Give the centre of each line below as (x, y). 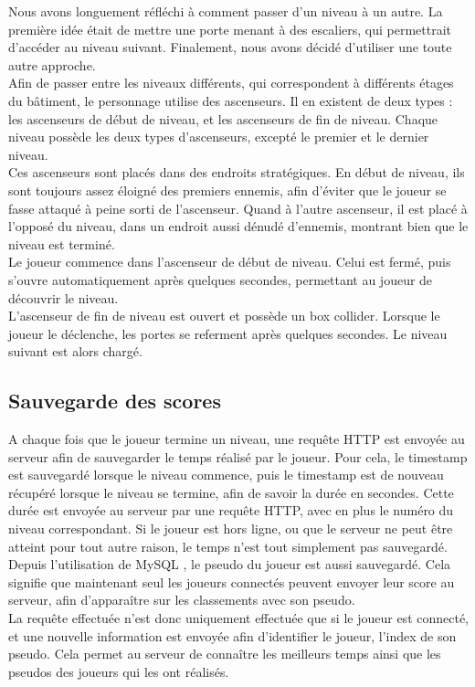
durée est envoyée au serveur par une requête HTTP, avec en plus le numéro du (231, 510)
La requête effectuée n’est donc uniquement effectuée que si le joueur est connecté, (239, 618)
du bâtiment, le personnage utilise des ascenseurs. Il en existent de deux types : (231, 100)
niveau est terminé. (62, 243)
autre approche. (52, 64)
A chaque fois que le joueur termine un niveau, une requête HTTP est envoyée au (237, 439)
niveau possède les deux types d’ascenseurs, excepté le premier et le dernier (219, 137)
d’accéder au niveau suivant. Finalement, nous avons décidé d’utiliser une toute (230, 47)
